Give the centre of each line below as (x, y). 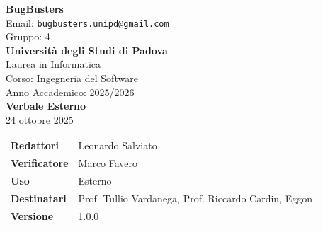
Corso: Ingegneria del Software (72, 78)
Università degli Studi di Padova (87, 50)
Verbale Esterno (46, 106)
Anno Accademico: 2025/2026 (70, 92)
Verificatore (40, 163)
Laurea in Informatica (53, 64)
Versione (32, 215)
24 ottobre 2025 (40, 119)
